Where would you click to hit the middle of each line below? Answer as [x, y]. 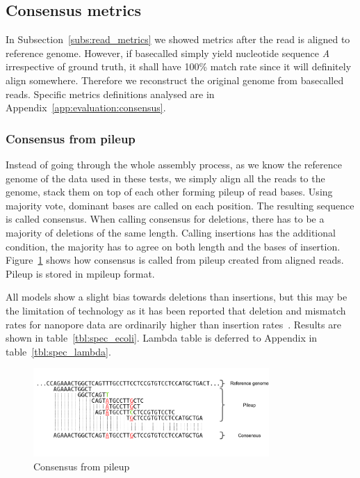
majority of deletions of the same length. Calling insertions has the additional [171, 232]
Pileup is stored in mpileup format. [80, 273]
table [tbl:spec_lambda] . [58, 351]
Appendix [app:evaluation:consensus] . [86, 107]
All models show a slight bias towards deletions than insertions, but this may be [177, 297]
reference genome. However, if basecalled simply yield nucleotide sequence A [168, 53]
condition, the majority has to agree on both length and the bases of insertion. [173, 246]
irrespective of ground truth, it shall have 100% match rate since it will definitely [179, 66]
